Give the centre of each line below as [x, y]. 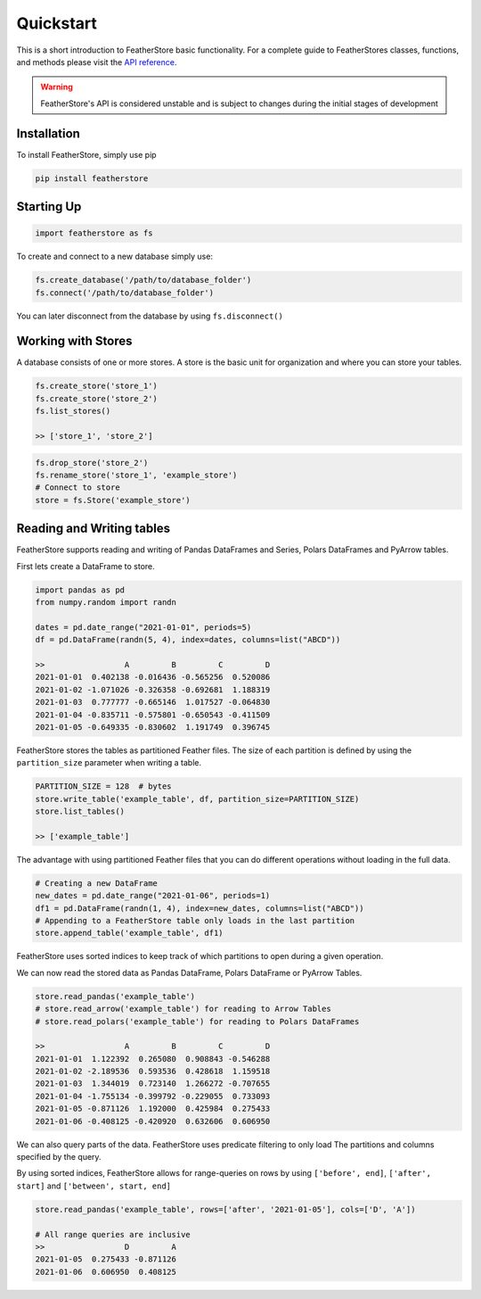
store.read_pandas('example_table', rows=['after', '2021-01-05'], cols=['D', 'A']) [225, 1209]
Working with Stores [74, 341]
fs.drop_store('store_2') [92, 463]
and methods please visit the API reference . [97, 62]
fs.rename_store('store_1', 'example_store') [136, 475]
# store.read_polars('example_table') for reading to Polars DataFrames [197, 1021]
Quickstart [57, 23]
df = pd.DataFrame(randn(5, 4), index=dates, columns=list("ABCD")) [188, 640]
